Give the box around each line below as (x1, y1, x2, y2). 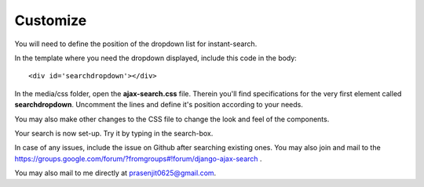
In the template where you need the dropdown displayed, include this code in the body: (14, 53, 298, 63)
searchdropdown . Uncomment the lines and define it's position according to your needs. (14, 100, 304, 110)
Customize (14, 12, 87, 29)
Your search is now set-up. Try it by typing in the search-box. (14, 128, 214, 138)
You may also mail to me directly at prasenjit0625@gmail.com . (14, 168, 217, 178)
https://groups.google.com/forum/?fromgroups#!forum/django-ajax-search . (14, 153, 262, 164)
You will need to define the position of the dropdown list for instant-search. (14, 39, 258, 49)
